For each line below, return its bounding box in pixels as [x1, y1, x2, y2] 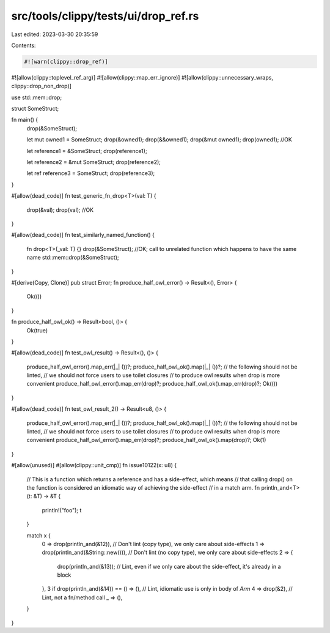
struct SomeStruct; [11, 105, 59, 113]
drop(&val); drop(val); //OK [26, 206, 94, 214]
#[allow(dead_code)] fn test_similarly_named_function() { [11, 231, 155, 239]
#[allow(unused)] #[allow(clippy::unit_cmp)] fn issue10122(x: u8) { [11, 462, 177, 469]
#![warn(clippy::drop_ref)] [24, 58, 108, 65]
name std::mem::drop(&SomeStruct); [26, 254, 119, 261]
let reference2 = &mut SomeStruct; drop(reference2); [26, 159, 161, 166]
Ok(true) [26, 326, 48, 334]
